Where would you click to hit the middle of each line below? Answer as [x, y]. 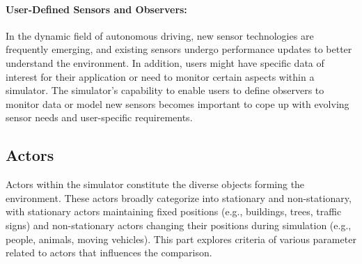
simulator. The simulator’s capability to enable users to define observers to [165, 90]
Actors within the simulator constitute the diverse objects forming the [155, 184]
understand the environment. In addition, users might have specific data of [165, 62]
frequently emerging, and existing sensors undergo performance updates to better [179, 49]
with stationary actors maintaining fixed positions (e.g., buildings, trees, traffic [174, 211]
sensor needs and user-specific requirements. [99, 117]
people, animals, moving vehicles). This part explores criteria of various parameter [181, 239]
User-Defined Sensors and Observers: [96, 9]
